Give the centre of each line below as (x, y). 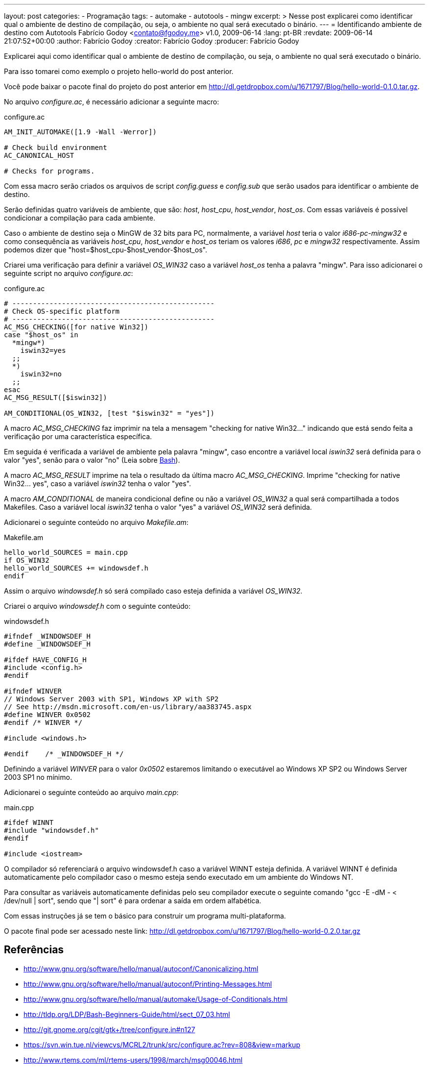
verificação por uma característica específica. (78, 436)
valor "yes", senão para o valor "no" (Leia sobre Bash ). (92, 460)
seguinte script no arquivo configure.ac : (69, 273)
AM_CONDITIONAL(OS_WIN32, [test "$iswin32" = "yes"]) (109, 413)
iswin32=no (41, 374)
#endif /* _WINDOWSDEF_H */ (64, 754)
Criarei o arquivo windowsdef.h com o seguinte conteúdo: (97, 606)
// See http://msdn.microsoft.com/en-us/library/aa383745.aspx (128, 707)
